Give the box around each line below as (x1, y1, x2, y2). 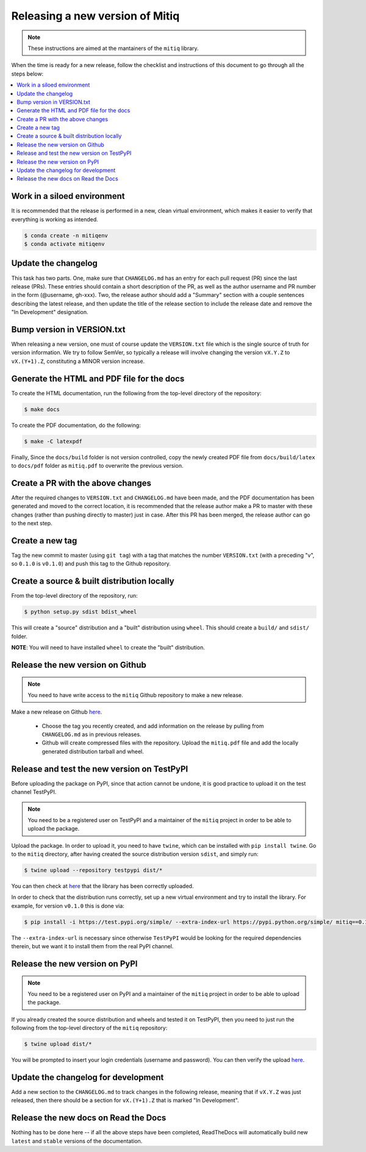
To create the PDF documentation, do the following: (11, 421, 141, 429)
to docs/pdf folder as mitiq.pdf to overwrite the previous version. (11, 462, 184, 470)
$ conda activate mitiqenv (24, 241, 105, 248)
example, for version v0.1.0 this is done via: (11, 902, 124, 909)
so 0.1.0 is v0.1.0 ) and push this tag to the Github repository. (11, 560, 171, 567)
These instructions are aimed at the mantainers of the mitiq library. (27, 45, 199, 52)
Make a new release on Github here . (11, 708, 102, 716)
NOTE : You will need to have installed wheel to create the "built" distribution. (11, 644, 206, 651)
